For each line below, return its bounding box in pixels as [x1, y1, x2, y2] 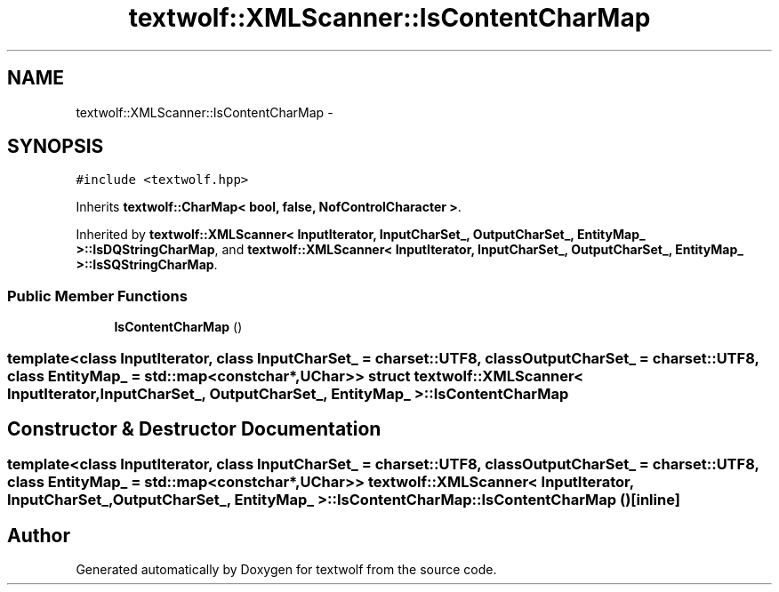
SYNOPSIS [7, 135, 104, 158]
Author [7, 524, 70, 547]
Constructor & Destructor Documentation [7, 417, 381, 440]
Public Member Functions [7, 286, 188, 305]
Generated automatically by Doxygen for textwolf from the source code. [76, 562, 497, 578]
